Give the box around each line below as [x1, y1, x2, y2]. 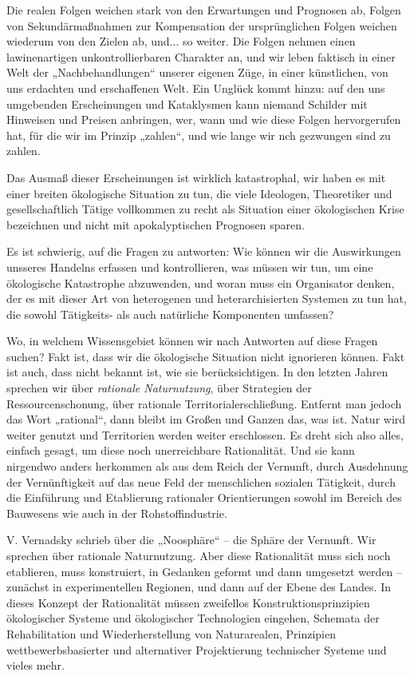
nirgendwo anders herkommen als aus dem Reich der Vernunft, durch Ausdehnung [6, 458, 408, 475]
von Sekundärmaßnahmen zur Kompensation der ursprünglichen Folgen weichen [6, 17, 397, 34]
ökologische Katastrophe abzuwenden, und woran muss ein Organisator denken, [6, 274, 395, 291]
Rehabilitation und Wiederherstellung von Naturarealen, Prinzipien [6, 625, 336, 642]
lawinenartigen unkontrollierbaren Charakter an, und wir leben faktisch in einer [6, 48, 396, 65]
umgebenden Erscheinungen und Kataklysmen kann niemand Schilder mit [6, 95, 368, 112]
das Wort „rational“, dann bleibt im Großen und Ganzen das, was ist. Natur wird [6, 411, 406, 427]
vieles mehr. [6, 657, 65, 674]
